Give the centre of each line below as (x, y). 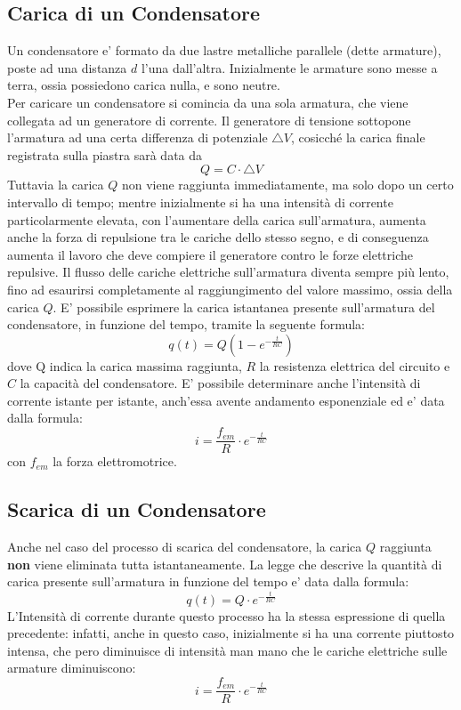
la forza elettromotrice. (115, 461)
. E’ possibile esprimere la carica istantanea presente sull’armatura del (244, 307)
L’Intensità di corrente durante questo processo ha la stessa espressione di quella (226, 615)
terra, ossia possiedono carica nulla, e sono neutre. (144, 85)
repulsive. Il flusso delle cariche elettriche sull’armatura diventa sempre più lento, (228, 272)
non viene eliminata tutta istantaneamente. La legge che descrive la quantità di (225, 564)
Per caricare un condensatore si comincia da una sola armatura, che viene (208, 102)
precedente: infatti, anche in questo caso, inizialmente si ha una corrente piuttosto (231, 633)
